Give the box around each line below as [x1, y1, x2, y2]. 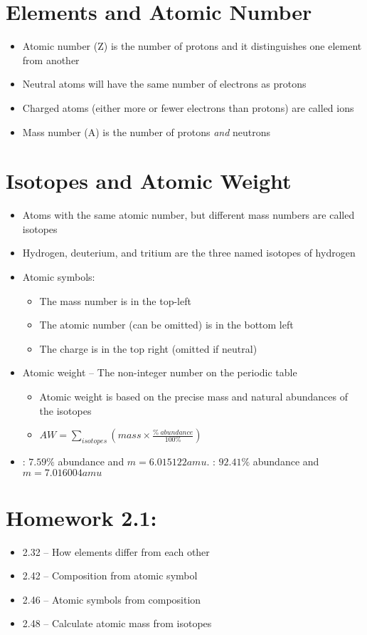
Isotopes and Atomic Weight [6, 166, 292, 195]
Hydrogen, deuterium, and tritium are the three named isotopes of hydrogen [22, 245, 356, 260]
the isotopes [39, 403, 92, 418]
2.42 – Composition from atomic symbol [22, 568, 198, 583]
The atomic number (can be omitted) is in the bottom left [39, 317, 294, 332]
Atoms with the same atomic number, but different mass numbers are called [22, 207, 355, 222]
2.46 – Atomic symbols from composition [22, 592, 201, 606]
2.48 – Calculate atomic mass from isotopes [22, 616, 212, 631]
